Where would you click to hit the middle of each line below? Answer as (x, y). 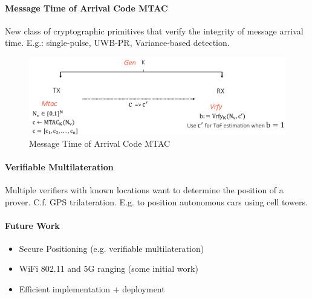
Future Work (32, 225)
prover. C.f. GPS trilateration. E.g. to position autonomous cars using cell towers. (156, 201)
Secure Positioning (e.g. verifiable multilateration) (112, 248)
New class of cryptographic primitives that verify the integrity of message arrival (154, 31)
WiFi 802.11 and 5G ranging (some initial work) (109, 268)
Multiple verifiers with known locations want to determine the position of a (144, 189)
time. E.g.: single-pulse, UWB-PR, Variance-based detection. (117, 43)
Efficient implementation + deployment (92, 289)
